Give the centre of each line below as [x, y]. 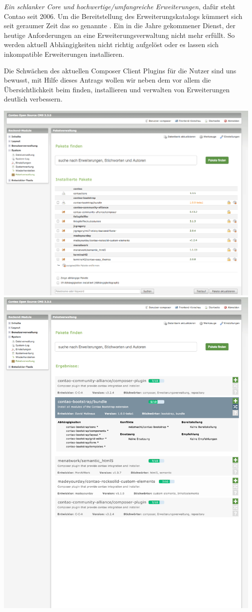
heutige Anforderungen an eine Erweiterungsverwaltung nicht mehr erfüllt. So [119, 35]
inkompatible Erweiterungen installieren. [64, 54]
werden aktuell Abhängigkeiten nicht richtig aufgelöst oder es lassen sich [111, 44]
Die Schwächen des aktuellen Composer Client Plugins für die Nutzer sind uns [120, 70]
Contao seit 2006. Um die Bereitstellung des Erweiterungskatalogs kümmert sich [123, 16]
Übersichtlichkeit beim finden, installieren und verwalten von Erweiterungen [117, 89]
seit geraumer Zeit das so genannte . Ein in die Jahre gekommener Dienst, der [120, 25]
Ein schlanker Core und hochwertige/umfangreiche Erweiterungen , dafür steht [120, 6]
